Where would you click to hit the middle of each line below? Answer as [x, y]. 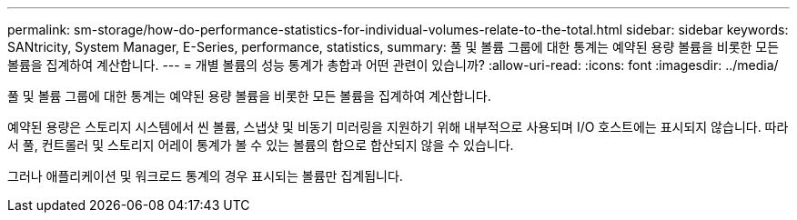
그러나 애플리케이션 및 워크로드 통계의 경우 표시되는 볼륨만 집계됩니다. [205, 176]
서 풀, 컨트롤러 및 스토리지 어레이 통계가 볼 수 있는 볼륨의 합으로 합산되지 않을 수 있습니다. [261, 145]
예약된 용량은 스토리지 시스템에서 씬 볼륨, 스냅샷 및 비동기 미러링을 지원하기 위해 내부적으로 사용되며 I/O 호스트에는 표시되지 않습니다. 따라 [398, 127]
